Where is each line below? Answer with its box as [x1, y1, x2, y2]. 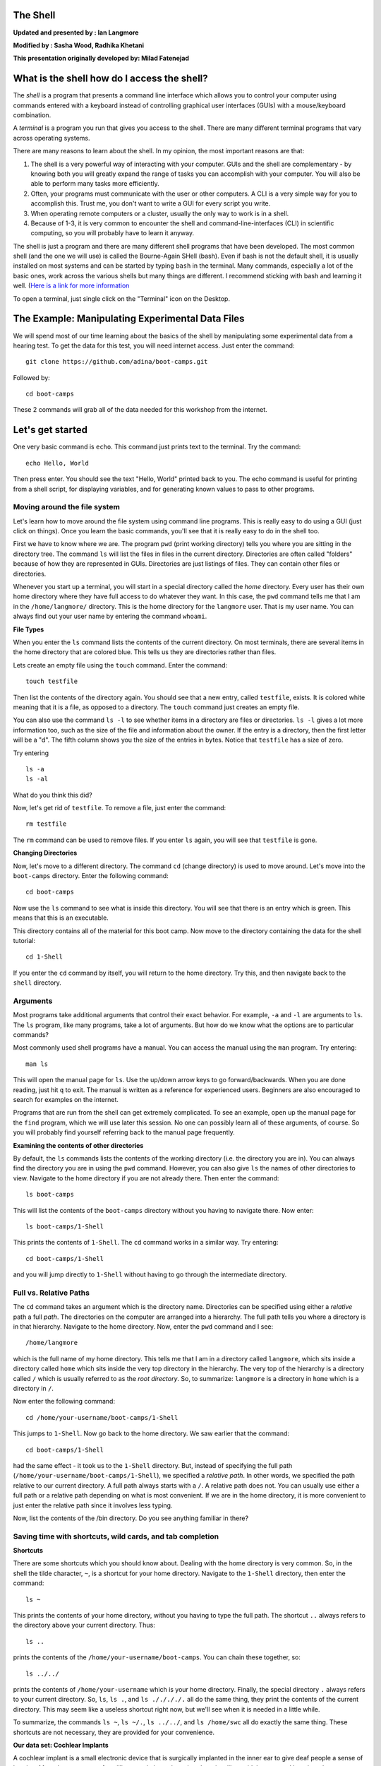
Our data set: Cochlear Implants [13, 1741, 109, 1749]
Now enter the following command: [13, 1397, 116, 1406]
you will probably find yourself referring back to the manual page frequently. [13, 1128, 236, 1137]
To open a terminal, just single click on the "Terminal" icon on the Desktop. [13, 294, 231, 303]
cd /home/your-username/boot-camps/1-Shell [25, 1414, 179, 1421]
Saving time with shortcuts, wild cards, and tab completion [13, 1531, 219, 1541]
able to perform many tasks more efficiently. [30, 179, 159, 188]
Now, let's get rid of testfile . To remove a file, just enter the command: [13, 804, 226, 812]
